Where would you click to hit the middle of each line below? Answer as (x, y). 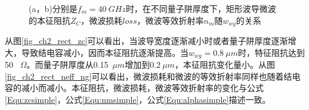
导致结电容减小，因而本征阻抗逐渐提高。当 (105, 52)
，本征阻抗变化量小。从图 (225, 65)
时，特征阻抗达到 (271, 52)
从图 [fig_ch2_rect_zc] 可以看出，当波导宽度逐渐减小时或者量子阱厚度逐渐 (146, 41)
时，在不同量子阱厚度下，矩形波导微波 (201, 8)
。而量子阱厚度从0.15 (67, 65)
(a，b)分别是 (53, 8)
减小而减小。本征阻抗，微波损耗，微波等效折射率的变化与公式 (142, 88)
